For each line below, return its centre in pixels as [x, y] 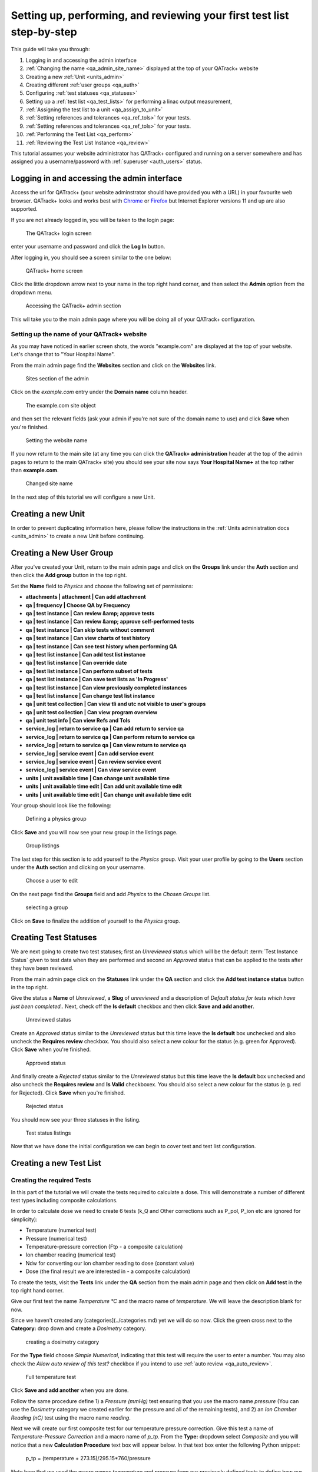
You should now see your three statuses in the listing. [76, 1119]
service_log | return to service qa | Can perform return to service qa [110, 737]
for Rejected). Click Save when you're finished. [68, 1093]
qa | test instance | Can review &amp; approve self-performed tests [110, 622]
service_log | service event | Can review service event [93, 762]
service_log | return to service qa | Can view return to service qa [106, 745]
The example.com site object [61, 405]
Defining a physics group [56, 819]
